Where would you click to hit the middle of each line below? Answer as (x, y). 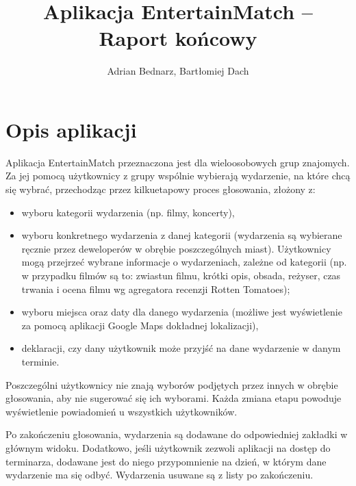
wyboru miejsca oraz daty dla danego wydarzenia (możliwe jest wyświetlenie (182, 312)
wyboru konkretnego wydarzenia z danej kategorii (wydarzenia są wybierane (182, 235)
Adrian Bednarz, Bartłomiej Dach (178, 71)
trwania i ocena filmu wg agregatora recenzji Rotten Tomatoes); (156, 289)
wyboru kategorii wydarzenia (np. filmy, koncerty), (128, 212)
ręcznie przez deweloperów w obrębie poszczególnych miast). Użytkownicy (176, 248)
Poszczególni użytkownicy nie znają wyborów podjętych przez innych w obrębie (172, 384)
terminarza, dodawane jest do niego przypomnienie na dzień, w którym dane (166, 461)
